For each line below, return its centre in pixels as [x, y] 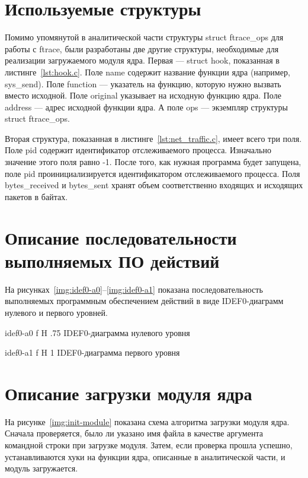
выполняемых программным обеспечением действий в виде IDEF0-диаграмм [144, 301]
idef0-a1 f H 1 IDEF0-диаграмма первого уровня [92, 352]
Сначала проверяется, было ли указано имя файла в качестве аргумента [134, 433]
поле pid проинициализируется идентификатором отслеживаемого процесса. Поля [153, 173]
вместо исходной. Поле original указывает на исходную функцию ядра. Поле [143, 95]
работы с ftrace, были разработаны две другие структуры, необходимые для [142, 48]
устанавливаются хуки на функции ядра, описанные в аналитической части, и [145, 456]
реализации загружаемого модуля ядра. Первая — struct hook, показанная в [142, 60]
